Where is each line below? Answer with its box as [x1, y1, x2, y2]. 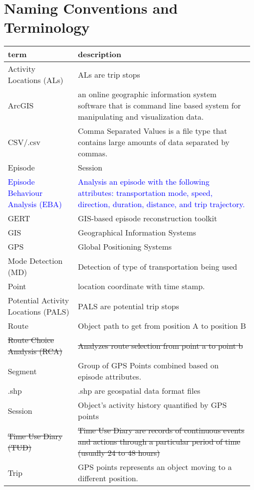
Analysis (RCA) [8, 345, 63, 357]
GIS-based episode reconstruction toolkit [78, 213, 217, 224]
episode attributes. [78, 371, 142, 383]
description [78, 48, 122, 60]
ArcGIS [8, 100, 34, 111]
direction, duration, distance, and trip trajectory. [78, 198, 245, 210]
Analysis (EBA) [8, 198, 62, 210]
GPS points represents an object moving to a [78, 461, 232, 473]
